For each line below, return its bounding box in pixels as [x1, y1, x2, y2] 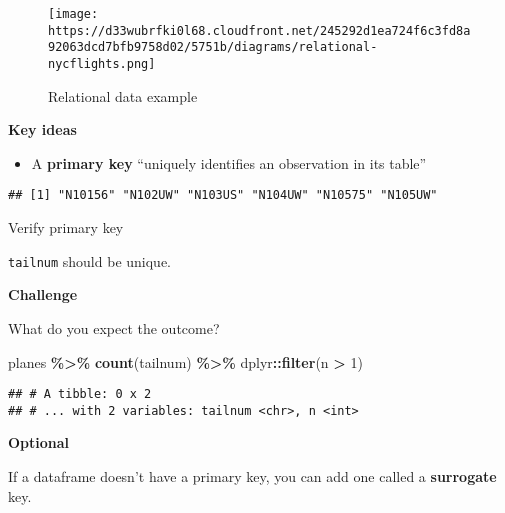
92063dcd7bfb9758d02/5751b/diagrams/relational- [48, 40, 378, 55]
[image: [48, 7, 99, 21]
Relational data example [48, 85, 198, 106]
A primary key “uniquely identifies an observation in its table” [31, 152, 427, 173]
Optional [8, 432, 70, 453]
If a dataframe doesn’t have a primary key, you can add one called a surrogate [8, 466, 497, 486]
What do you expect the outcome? [8, 317, 220, 338]
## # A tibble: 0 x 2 [8, 387, 152, 402]
